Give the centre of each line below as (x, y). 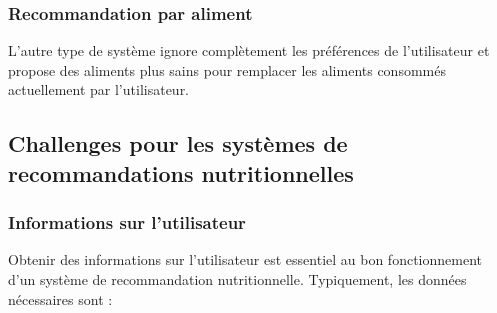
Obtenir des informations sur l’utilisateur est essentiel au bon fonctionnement (245, 259)
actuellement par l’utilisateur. (99, 89)
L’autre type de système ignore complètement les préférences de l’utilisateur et (249, 50)
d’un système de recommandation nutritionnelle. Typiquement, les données (237, 278)
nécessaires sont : (60, 298)
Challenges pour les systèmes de (178, 143)
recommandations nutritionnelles (181, 172)
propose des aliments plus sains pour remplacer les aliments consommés (227, 69)
